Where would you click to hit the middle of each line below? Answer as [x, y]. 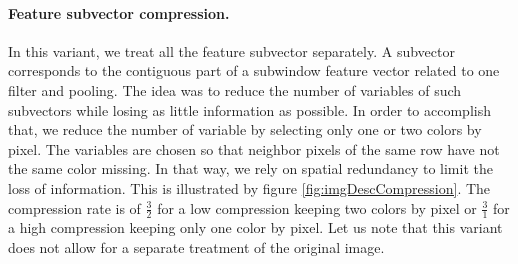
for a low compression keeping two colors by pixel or [317, 207]
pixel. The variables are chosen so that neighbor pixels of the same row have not [254, 148]
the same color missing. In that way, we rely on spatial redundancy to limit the [250, 168]
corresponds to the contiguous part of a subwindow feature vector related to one [254, 70]
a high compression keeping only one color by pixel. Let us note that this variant [255, 227]
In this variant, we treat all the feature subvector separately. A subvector [231, 50]
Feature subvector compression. [119, 12]
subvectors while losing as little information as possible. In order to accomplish [249, 109]
